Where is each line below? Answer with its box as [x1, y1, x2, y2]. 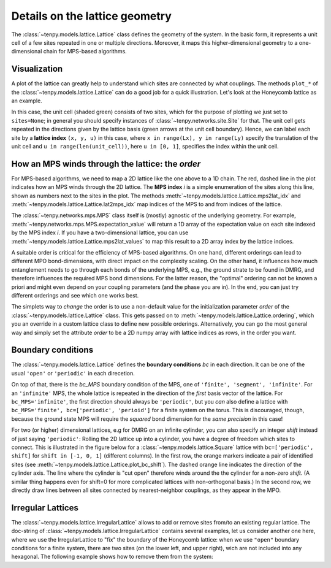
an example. [11, 97, 42, 104]
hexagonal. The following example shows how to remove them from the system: [11, 553, 213, 561]
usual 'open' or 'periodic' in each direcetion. [11, 369, 135, 377]
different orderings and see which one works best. [11, 291, 139, 299]
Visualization [11, 64, 63, 74]
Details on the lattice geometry [11, 9, 172, 23]
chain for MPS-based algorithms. [43, 48, 127, 55]
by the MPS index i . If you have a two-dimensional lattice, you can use [11, 229, 189, 236]
